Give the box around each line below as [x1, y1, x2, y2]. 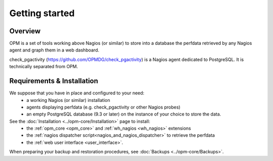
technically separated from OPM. [9, 64, 78, 70]
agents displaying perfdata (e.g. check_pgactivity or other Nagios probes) [26, 104, 180, 110]
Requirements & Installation [9, 77, 99, 85]
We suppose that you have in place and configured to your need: [9, 90, 145, 96]
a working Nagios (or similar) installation [26, 97, 111, 103]
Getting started [9, 8, 75, 19]
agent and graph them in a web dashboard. [9, 47, 100, 53]
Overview [9, 27, 41, 35]
